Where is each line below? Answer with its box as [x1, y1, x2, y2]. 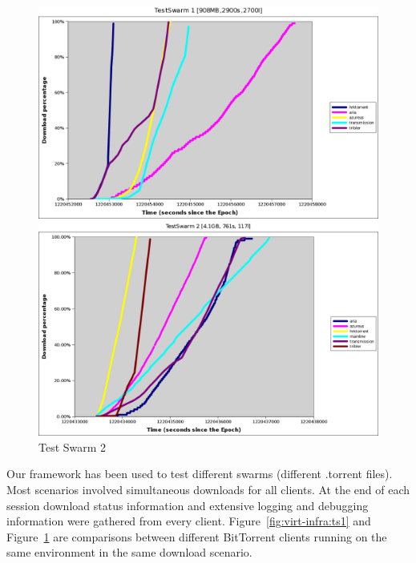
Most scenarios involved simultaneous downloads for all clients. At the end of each [6, 481, 410, 498]
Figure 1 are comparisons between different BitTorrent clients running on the [6, 528, 387, 545]
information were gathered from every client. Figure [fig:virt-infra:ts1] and [6, 513, 371, 529]
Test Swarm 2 [38, 438, 107, 455]
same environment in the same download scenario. [6, 544, 252, 561]
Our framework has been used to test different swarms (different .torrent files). [6, 465, 393, 482]
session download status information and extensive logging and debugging [6, 497, 369, 513]
